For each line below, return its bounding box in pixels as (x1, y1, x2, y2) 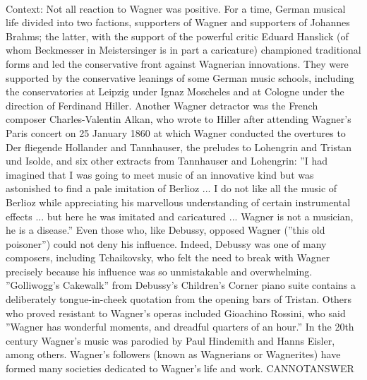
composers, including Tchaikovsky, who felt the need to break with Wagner (6, 250, 330, 265)
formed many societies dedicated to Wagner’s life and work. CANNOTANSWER (6, 361, 354, 376)
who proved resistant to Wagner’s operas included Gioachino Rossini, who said (6, 305, 346, 320)
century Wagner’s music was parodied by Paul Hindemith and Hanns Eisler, (6, 333, 335, 348)
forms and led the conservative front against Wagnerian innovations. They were (6, 56, 349, 71)
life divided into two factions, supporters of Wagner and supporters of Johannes (6, 15, 350, 30)
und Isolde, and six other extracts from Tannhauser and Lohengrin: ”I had (6, 153, 328, 168)
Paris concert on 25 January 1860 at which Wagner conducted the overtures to (6, 125, 346, 140)
